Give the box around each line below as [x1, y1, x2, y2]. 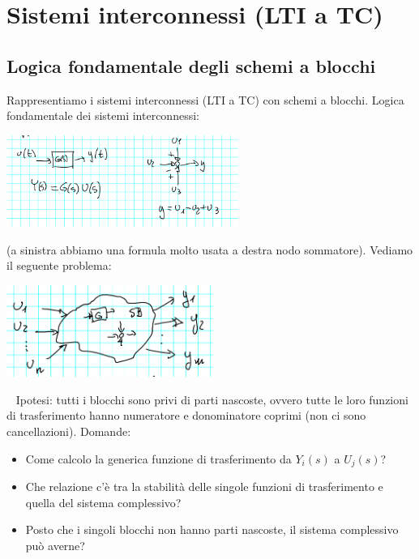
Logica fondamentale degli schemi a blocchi [6, 53, 376, 78]
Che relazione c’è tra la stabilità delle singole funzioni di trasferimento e [25, 478, 383, 495]
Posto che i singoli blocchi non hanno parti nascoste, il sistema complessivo [25, 521, 399, 538]
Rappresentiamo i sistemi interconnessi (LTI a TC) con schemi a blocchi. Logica [6, 91, 404, 108]
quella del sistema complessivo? [25, 493, 182, 510]
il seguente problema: [6, 257, 112, 274]
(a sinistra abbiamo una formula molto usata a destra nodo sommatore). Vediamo [6, 241, 413, 258]
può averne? [25, 536, 85, 553]
